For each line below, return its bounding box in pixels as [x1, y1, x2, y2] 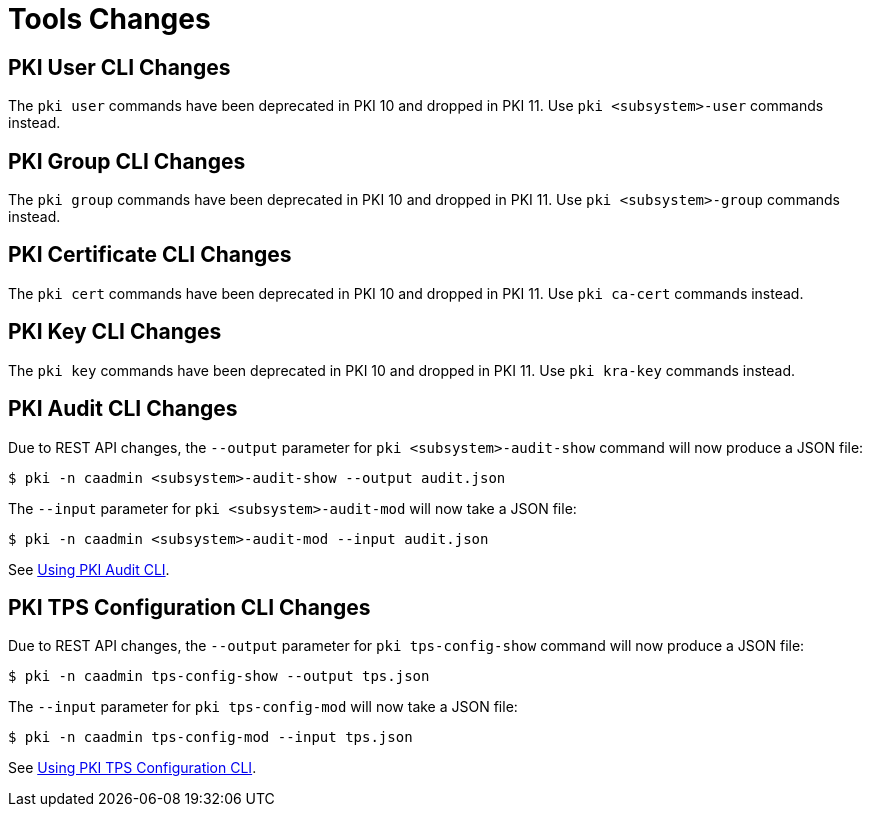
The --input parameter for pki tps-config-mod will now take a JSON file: [8, 698, 518, 716]
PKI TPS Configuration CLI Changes [8, 594, 371, 620]
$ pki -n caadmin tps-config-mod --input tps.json [8, 729, 413, 746]
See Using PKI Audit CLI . [8, 560, 170, 578]
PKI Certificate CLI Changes [8, 242, 292, 268]
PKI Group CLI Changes [8, 148, 246, 174]
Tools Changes [8, 2, 211, 36]
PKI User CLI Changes [8, 54, 231, 80]
